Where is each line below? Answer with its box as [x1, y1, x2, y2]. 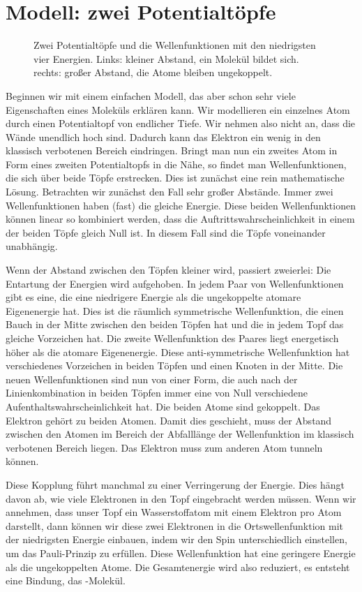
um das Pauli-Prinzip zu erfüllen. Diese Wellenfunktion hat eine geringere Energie [6, 545, 356, 560]
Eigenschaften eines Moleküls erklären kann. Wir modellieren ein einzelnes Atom [6, 102, 350, 117]
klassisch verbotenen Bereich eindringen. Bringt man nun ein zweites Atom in [6, 143, 338, 158]
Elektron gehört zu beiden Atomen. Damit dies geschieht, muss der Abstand [6, 413, 332, 427]
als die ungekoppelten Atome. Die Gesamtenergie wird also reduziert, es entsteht [6, 559, 350, 574]
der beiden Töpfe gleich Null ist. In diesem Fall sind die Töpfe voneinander [6, 225, 326, 239]
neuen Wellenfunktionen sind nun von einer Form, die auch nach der [6, 371, 298, 386]
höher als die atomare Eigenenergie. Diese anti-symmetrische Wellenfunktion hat [6, 344, 350, 359]
